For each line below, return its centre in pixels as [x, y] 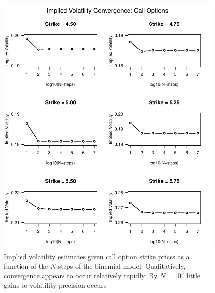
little [193, 275]
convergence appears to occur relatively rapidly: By [81, 275]
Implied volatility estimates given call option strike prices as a [97, 256]
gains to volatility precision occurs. [56, 285]
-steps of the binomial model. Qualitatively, [121, 266]
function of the [26, 266]
